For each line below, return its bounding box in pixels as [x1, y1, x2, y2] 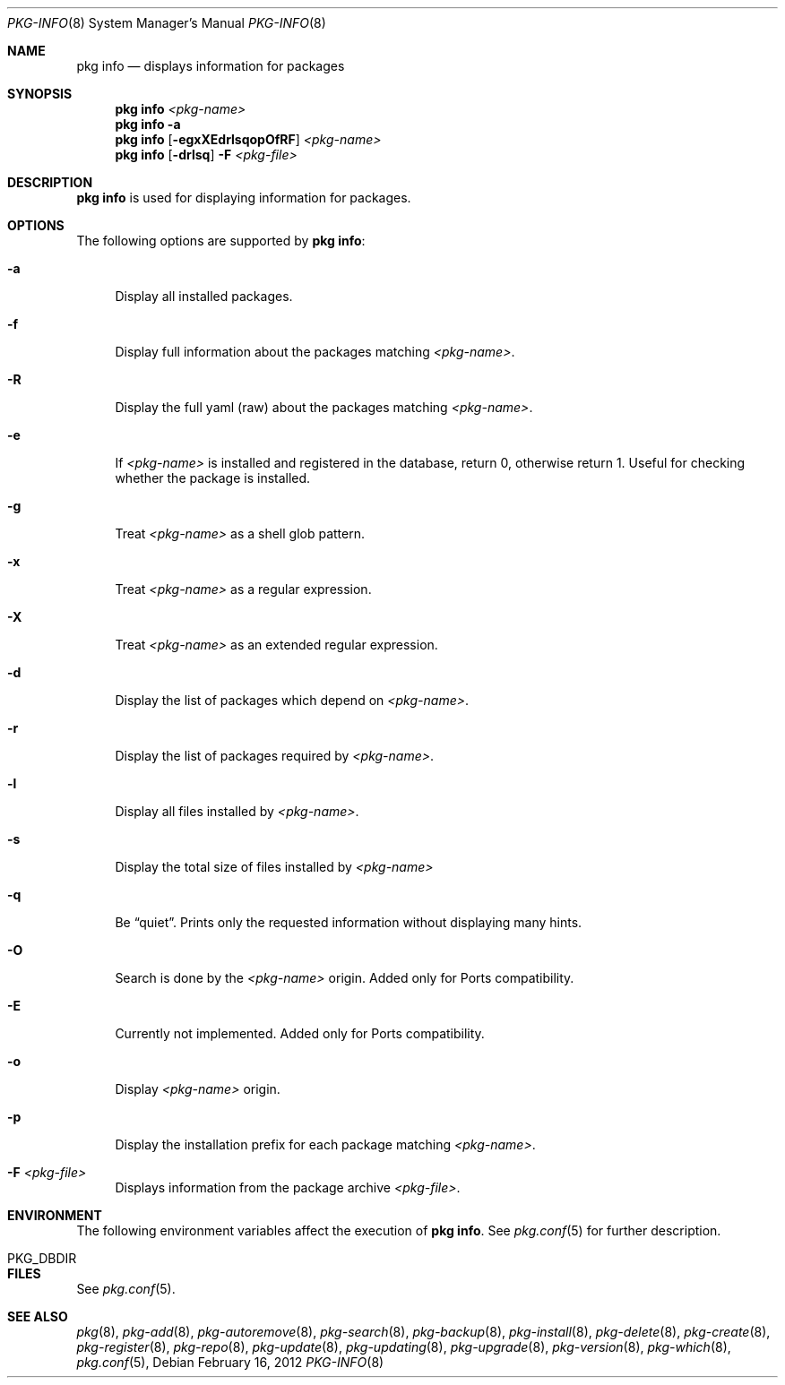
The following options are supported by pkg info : [76, 233, 366, 248]
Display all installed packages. [115, 288, 293, 304]
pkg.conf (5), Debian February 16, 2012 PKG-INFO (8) [76, 1355, 384, 1370]
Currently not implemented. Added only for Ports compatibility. [115, 1026, 485, 1041]
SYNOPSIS [7, 86, 73, 101]
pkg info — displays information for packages [76, 58, 345, 73]
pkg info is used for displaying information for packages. [76, 190, 411, 205]
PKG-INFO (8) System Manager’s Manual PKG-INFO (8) [7, 15, 326, 30]
